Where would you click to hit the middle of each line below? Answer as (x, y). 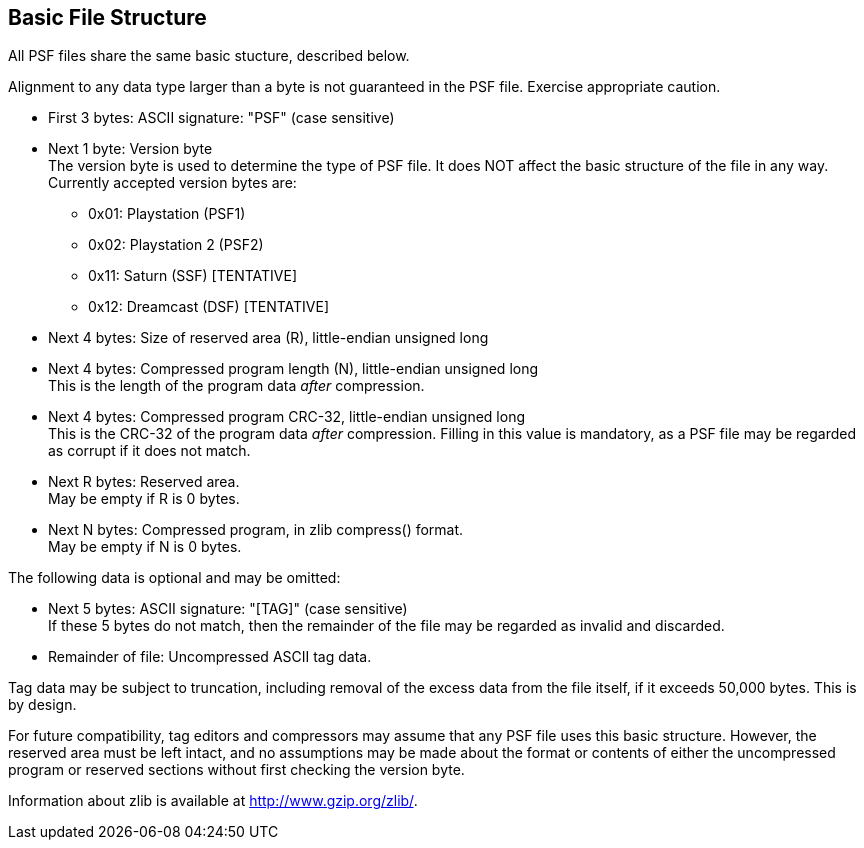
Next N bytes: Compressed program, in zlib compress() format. (256, 530)
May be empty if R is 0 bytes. (144, 499)
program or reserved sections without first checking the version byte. (236, 770)
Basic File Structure (107, 17)
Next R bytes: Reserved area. (144, 482)
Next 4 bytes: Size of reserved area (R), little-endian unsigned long (268, 338)
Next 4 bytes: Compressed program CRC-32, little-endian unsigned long (286, 417)
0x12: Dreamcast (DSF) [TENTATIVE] (209, 307)
